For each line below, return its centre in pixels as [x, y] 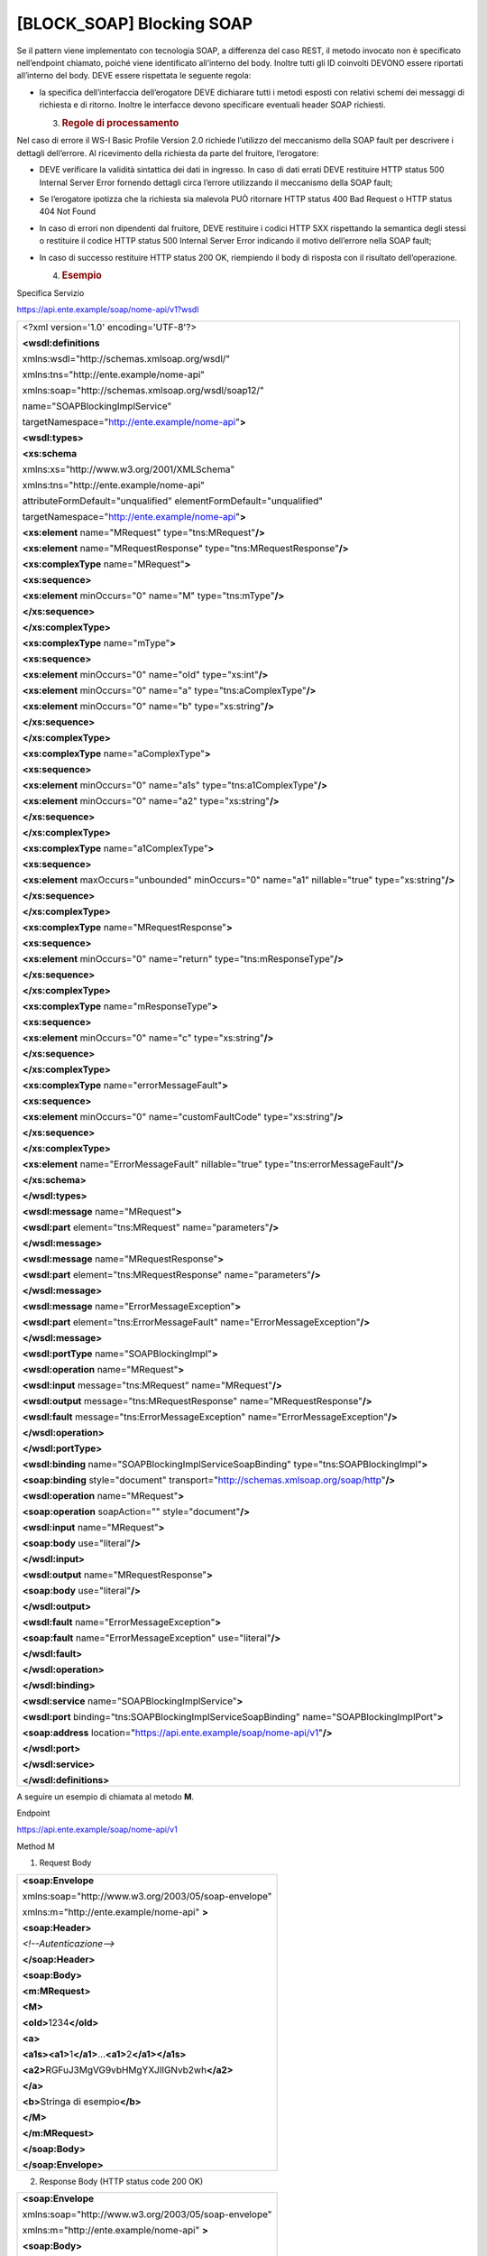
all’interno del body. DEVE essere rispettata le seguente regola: [134, 76]
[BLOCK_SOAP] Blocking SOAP [134, 23]
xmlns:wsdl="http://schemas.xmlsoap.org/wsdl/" [126, 358]
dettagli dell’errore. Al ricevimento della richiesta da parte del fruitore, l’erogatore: [168, 153]
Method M [36, 1846]
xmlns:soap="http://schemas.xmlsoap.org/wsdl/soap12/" [143, 390]
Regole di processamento [120, 123]
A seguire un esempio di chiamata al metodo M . [105, 1797]
